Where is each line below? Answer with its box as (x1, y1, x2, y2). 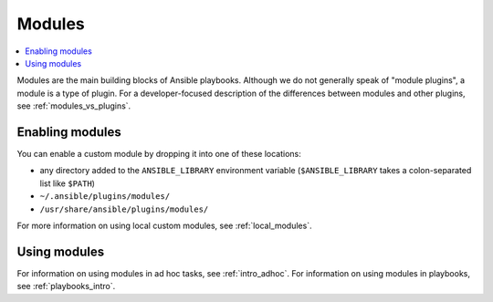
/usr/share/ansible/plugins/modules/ (39, 203, 209, 214)
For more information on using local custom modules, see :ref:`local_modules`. (16, 220, 312, 231)
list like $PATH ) (39, 178, 96, 189)
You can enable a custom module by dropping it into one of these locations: (16, 149, 301, 160)
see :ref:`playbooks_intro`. (16, 281, 116, 292)
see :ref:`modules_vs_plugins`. (16, 100, 131, 111)
